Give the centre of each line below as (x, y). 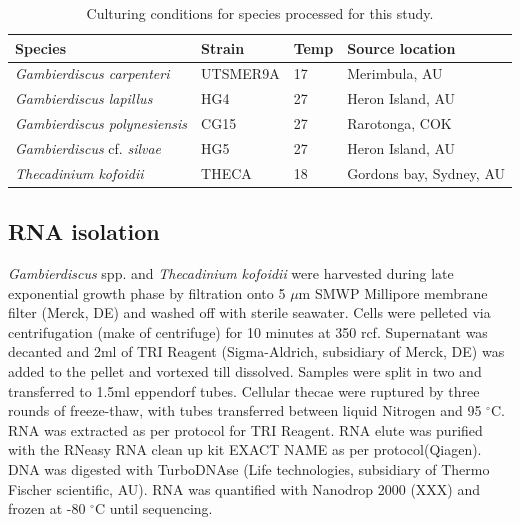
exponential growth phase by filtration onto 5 (147, 292)
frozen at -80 (47, 508)
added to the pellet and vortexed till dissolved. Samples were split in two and (245, 371)
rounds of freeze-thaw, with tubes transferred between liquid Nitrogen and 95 (245, 410)
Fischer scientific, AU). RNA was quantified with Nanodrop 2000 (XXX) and (244, 488)
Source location (401, 47)
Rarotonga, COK (399, 123)
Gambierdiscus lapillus (84, 98)
